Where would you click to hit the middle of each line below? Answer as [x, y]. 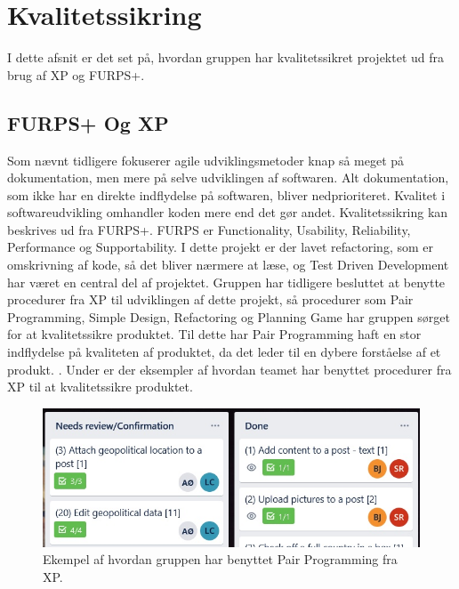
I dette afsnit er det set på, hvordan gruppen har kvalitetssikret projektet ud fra [226, 57]
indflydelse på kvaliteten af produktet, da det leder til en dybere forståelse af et [224, 352]
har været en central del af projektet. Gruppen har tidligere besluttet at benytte [226, 282]
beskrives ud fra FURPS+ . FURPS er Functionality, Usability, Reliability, [209, 229]
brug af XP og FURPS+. [76, 74]
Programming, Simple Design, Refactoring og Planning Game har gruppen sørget [229, 316]
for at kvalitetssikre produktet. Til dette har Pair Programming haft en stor [214, 334]
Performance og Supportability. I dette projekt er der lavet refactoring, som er [220, 247]
